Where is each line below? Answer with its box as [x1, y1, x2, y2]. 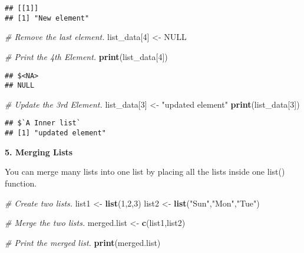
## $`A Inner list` [5, 119, 81, 128]
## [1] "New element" [5, 14, 90, 22]
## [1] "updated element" [5, 129, 106, 138]
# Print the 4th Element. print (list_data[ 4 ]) [5, 50, 168, 62]
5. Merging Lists [5, 145, 73, 158]
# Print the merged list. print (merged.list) [5, 236, 161, 248]
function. [5, 177, 37, 189]
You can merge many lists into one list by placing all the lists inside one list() [5, 165, 285, 178]
